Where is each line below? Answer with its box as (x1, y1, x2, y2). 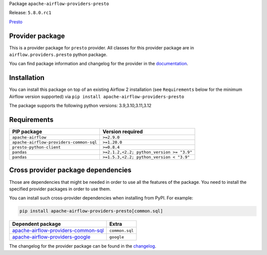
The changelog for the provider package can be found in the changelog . (9, 243, 157, 249)
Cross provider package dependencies (9, 166, 132, 174)
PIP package (12, 128, 42, 135)
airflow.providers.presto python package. (9, 52, 107, 58)
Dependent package (12, 220, 61, 227)
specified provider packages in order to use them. (9, 186, 111, 192)
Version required (102, 128, 143, 135)
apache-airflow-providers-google (12, 234, 91, 241)
